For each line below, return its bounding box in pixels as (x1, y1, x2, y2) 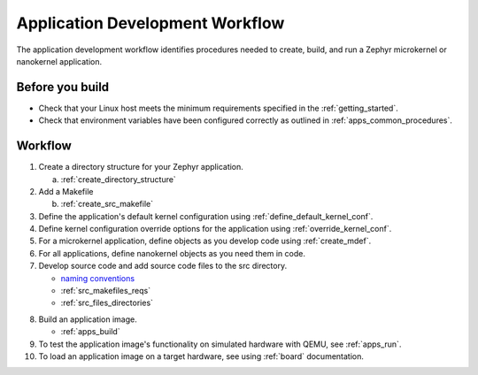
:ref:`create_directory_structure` (60, 173, 176, 185)
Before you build (16, 80, 110, 95)
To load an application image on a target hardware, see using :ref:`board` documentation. (38, 351, 365, 362)
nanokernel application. (16, 56, 103, 66)
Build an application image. (38, 314, 137, 325)
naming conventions (60, 272, 135, 283)
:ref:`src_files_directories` (60, 297, 154, 309)
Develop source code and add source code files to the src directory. (38, 261, 288, 272)
